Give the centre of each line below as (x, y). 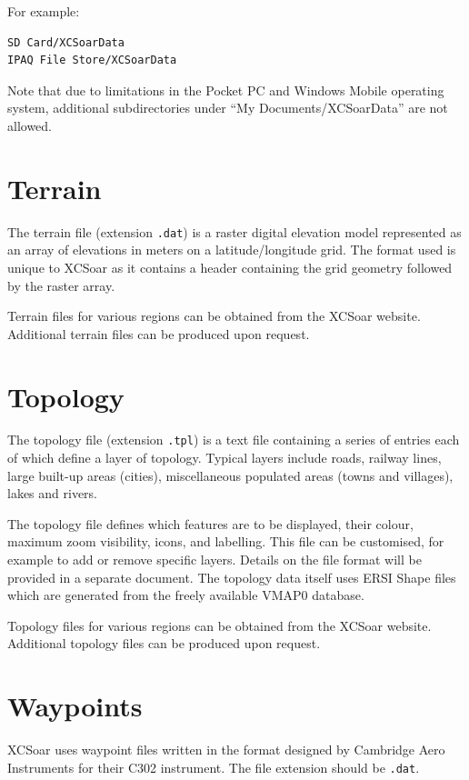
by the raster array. (61, 285)
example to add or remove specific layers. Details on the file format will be (215, 560)
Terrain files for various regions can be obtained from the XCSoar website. (214, 316)
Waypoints (75, 706)
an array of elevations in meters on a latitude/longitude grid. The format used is (232, 250)
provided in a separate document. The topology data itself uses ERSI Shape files (232, 577)
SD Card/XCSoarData (66, 42)
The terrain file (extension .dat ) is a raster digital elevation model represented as (234, 231)
